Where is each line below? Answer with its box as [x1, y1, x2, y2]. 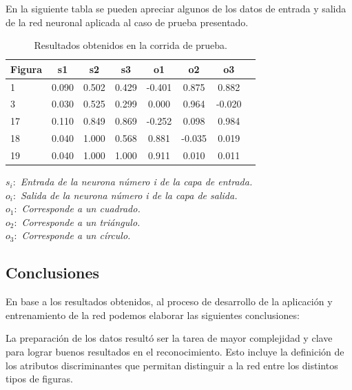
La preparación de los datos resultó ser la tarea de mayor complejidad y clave [6, 331, 333, 345]
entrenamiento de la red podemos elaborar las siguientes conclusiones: [6, 307, 300, 322]
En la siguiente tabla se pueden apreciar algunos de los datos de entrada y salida [6, 1, 346, 15]
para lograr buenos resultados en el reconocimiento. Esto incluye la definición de [6, 345, 344, 359]
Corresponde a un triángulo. [21, 214, 141, 229]
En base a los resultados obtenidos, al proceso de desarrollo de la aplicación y [6, 294, 333, 309]
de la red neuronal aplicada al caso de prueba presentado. [6, 14, 249, 29]
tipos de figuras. [6, 371, 73, 386]
